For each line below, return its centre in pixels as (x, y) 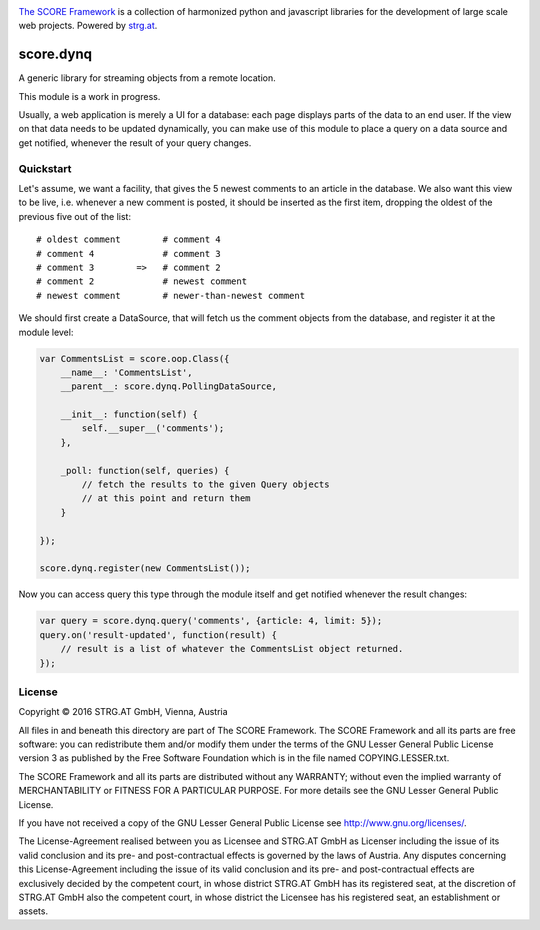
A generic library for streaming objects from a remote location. (147, 78)
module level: (46, 332)
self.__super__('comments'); (153, 428)
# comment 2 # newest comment (142, 281)
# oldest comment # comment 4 (129, 239)
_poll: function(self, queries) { (145, 470)
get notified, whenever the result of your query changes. (135, 142)
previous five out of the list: (75, 216)
